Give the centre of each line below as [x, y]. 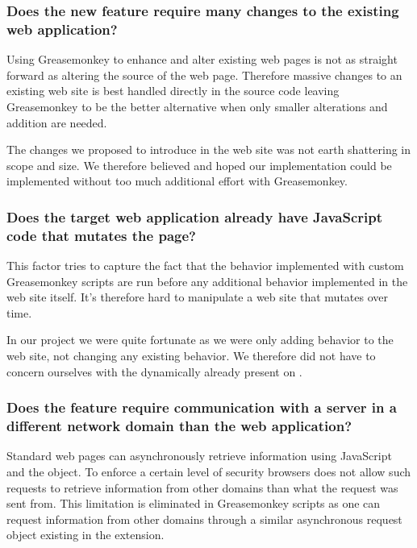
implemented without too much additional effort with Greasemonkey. [177, 181]
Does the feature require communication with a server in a [202, 407]
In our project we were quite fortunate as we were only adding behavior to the [200, 340]
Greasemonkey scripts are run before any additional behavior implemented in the [207, 281]
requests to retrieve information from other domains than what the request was [202, 487]
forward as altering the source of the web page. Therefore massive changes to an [204, 75]
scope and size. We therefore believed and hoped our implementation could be [199, 165]
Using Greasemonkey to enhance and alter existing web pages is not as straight [202, 59]
